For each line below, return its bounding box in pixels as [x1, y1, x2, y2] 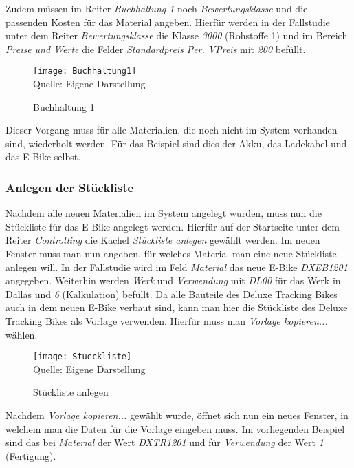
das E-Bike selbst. [5, 149, 81, 164]
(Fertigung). [5, 448, 56, 462]
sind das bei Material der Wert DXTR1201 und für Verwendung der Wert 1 [5, 435, 324, 449]
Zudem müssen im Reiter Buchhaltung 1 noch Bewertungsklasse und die [5, 1, 308, 15]
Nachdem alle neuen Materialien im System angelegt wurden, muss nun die [5, 206, 322, 220]
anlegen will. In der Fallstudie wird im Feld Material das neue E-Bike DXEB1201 [5, 259, 348, 274]
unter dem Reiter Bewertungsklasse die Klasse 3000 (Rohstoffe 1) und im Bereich [5, 28, 348, 43]
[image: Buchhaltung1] [33, 66, 137, 76]
